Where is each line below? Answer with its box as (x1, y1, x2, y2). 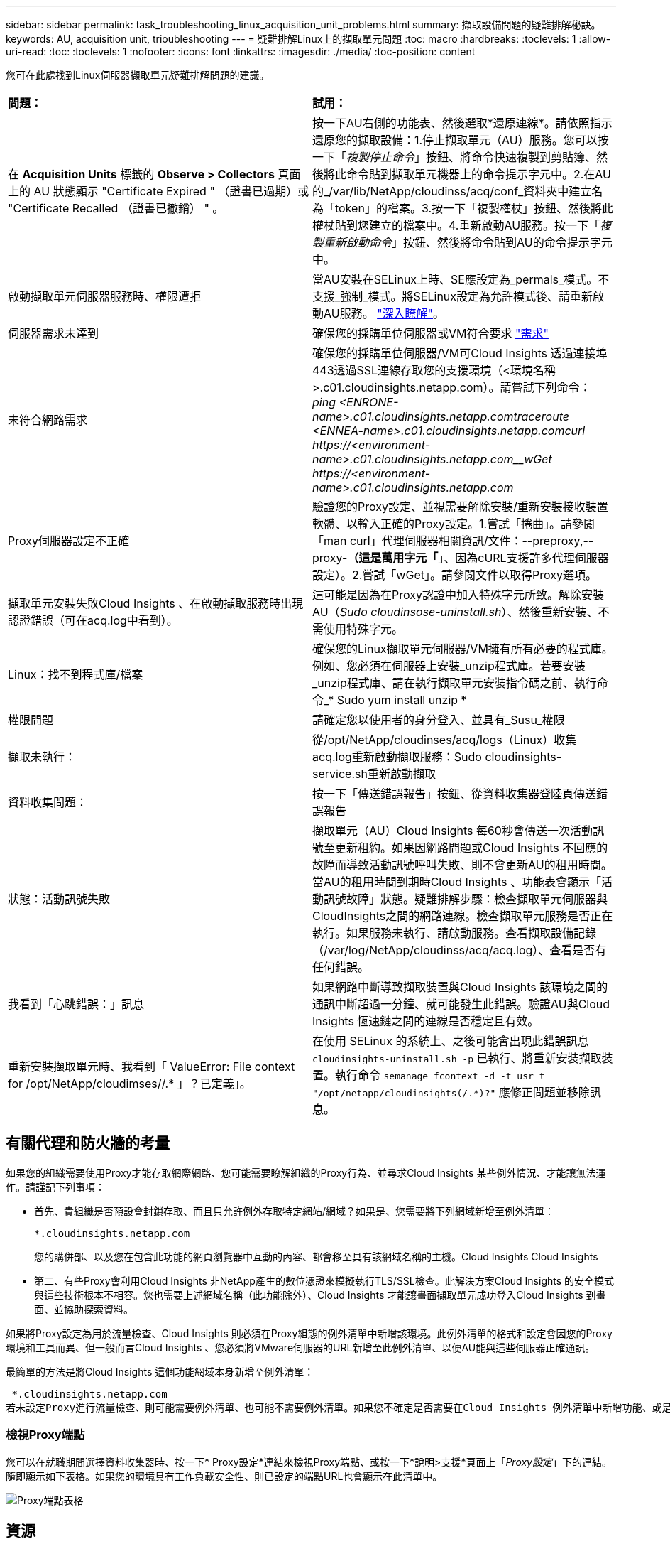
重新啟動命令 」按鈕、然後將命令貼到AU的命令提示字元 (324, 235, 613, 249)
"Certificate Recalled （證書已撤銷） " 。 (8, 201, 224, 215)
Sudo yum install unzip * (336, 693, 467, 707)
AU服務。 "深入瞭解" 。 (324, 306, 445, 320)
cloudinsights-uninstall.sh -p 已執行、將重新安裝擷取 (312, 1051, 602, 1065)
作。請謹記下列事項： (6, 1180, 105, 1193)
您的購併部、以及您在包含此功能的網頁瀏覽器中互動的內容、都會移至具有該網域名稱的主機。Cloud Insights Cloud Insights (34, 1250, 598, 1263)
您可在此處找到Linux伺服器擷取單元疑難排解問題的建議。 (6, 69, 270, 81)
